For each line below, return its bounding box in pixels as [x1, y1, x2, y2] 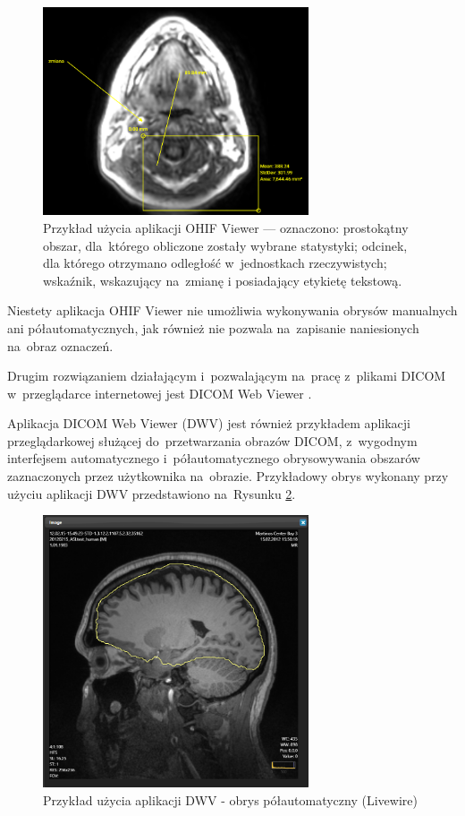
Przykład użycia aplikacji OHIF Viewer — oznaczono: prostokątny [43, 218, 409, 236]
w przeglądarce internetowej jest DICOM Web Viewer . [7, 383, 312, 402]
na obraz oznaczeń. [7, 336, 114, 355]
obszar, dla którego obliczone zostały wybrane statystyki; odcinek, [43, 236, 408, 254]
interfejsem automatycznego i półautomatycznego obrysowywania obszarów [7, 449, 420, 468]
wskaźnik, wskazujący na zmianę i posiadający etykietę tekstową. [43, 271, 402, 289]
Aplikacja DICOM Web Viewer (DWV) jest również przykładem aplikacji [7, 414, 410, 433]
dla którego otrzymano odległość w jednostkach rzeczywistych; [43, 253, 387, 272]
